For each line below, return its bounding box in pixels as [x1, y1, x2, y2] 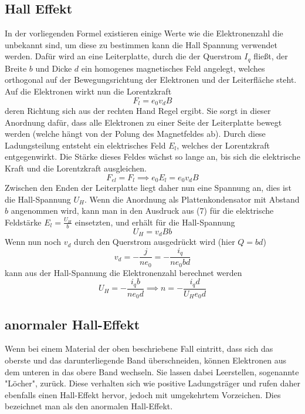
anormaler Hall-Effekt [5, 315, 140, 333]
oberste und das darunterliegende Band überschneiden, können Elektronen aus [5, 354, 287, 366]
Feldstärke [5, 216, 42, 228]
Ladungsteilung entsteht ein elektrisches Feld [5, 139, 166, 151]
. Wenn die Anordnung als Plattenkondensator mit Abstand [84, 193, 300, 205]
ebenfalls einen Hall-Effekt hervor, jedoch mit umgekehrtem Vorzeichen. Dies [5, 388, 281, 400]
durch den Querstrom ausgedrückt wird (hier [74, 235, 235, 248]
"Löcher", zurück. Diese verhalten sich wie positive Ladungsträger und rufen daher [5, 377, 300, 389]
